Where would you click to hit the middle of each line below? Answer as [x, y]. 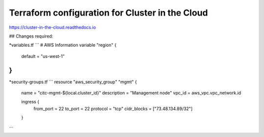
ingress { [30, 102]
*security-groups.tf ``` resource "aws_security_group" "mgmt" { [73, 82]
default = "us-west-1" [43, 56]
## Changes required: [31, 36]
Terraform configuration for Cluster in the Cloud [109, 13]
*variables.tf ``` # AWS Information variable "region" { [63, 45]
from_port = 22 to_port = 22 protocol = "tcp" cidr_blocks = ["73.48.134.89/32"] [113, 108]
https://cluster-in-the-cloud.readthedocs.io [53, 27]
